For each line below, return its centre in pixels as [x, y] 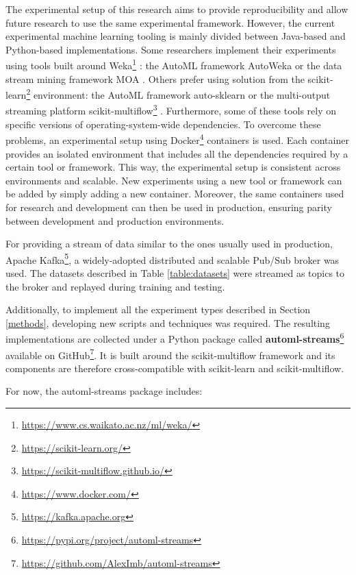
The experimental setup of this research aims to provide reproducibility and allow [177, 9]
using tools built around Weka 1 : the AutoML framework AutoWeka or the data [174, 64]
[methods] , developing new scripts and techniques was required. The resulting [168, 322]
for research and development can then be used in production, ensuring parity [169, 207]
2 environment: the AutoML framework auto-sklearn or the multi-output [178, 94]
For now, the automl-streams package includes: [104, 391]
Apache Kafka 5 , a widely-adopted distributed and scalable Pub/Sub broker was [173, 258]
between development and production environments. [115, 220]
